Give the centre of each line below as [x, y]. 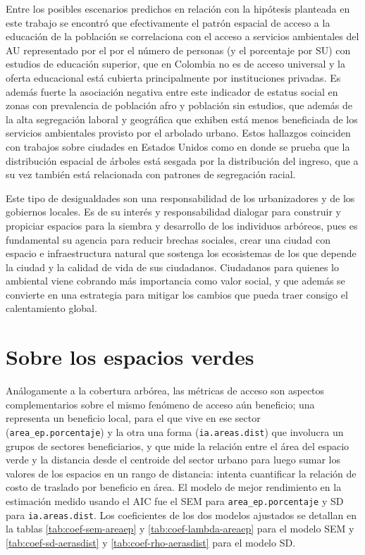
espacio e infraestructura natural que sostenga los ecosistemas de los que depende [181, 253]
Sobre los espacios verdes [130, 357]
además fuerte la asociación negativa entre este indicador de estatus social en [172, 91]
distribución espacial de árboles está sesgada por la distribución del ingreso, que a [182, 160]
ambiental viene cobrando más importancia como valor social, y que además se [175, 281]
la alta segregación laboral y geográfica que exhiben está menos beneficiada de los [182, 119]
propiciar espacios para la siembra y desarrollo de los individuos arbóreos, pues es [182, 225]
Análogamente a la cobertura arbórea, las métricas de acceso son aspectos [165, 391]
